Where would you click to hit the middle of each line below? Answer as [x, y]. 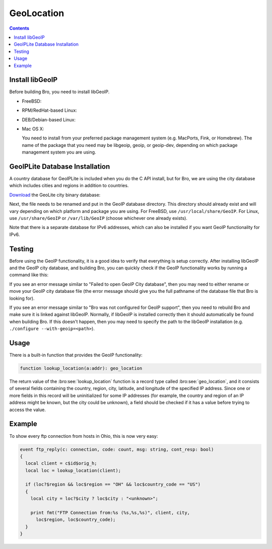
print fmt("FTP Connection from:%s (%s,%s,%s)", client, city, [110, 513]
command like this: [29, 275]
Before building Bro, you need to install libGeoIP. [59, 92]
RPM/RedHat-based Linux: [50, 110]
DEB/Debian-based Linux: [49, 120]
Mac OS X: [33, 129]
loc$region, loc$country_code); [76, 520]
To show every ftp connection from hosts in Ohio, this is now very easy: [84, 436]
